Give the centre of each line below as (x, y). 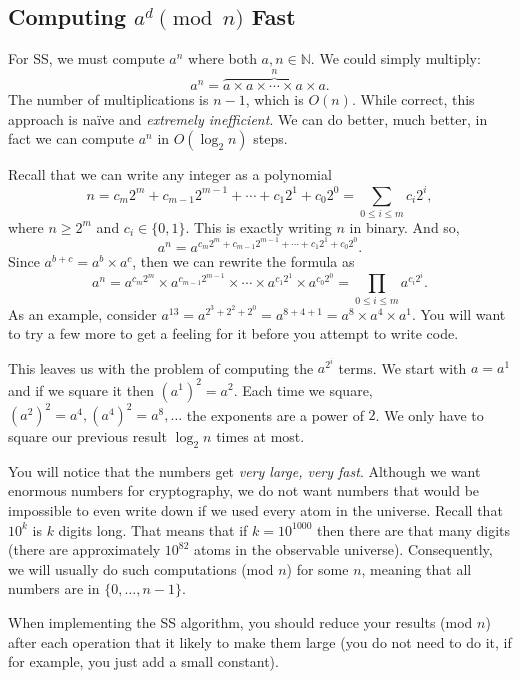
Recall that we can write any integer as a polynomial (170, 174)
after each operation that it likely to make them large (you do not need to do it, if (260, 641)
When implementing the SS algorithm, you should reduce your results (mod (240, 622)
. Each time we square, (303, 389)
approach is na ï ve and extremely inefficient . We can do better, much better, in (248, 118)
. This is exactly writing (258, 226)
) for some (317, 568)
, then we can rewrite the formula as (243, 261)
